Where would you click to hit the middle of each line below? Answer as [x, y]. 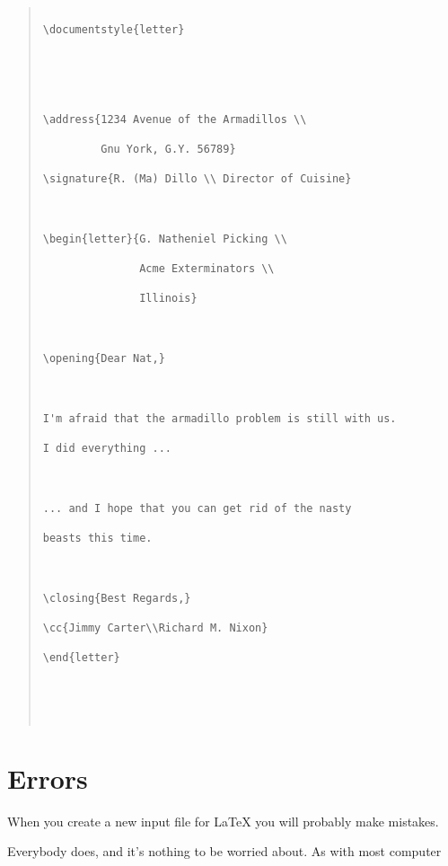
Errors [48, 778]
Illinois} [168, 299]
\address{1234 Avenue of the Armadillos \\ [175, 119]
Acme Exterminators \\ [207, 269]
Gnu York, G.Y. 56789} [168, 149]
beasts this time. [97, 538]
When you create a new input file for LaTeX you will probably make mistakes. [223, 821]
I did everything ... [107, 449]
